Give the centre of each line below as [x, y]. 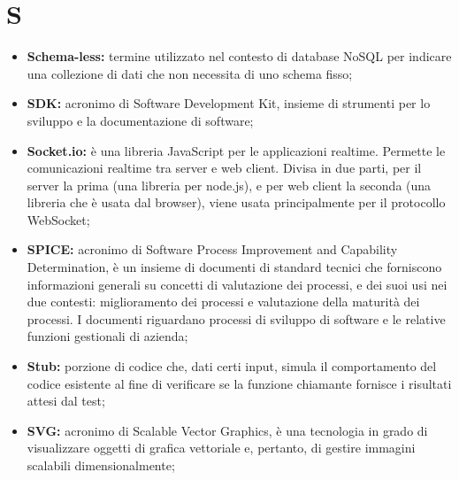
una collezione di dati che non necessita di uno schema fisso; [190, 73]
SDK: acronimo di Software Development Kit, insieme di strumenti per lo [229, 103]
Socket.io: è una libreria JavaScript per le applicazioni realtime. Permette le [236, 150]
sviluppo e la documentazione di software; [140, 120]
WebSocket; [58, 219]
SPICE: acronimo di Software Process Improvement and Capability [212, 249]
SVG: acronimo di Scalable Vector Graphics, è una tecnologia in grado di [227, 430]
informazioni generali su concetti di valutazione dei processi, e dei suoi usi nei [237, 284]
